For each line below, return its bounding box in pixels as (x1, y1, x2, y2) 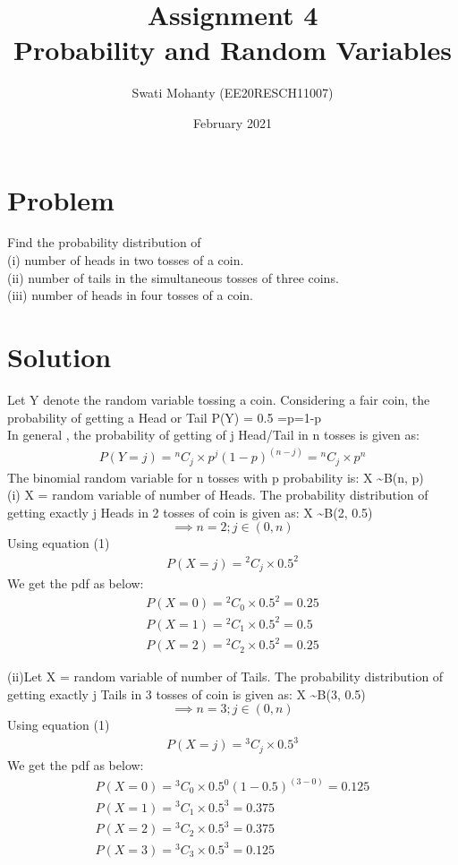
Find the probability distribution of (7, 233, 201, 252)
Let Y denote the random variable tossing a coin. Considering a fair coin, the (7, 390, 430, 408)
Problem (7, 181, 114, 218)
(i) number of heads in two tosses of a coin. (7, 251, 244, 270)
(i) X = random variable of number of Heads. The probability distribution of (7, 485, 428, 504)
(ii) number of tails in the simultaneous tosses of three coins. (7, 268, 339, 287)
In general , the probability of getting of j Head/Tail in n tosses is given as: (7, 425, 420, 444)
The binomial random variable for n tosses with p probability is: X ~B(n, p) (7, 467, 424, 486)
